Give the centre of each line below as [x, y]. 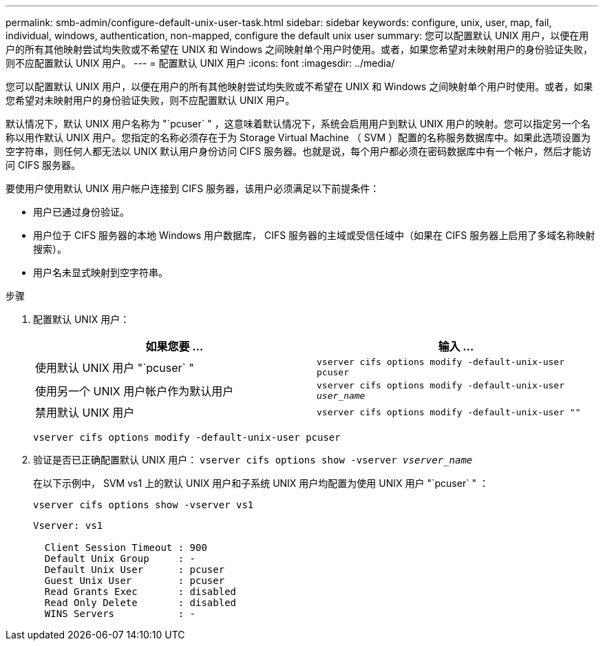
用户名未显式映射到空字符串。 [100, 272]
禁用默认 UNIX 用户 [85, 413]
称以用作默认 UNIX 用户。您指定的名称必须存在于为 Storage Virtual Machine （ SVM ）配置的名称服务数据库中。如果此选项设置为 [298, 137]
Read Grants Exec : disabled [140, 592]
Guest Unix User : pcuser [135, 581]
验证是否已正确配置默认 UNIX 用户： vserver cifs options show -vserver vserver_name [253, 460]
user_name [341, 396]
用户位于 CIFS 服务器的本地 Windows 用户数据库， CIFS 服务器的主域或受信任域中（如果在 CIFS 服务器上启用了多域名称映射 [314, 235]
